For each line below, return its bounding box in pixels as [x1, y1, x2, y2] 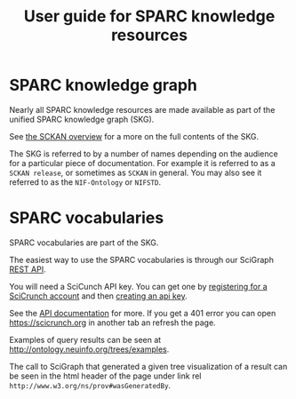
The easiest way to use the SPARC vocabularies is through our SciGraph [9, 254, 274, 265]
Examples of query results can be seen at [9, 334, 162, 345]
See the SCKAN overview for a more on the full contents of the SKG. [9, 131, 260, 141]
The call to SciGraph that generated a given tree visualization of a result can [9, 361, 288, 371]
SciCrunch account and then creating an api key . [9, 291, 188, 301]
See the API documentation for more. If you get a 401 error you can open [9, 307, 276, 318]
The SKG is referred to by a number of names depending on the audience [9, 148, 278, 159]
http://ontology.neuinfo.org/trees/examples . [9, 344, 170, 355]
